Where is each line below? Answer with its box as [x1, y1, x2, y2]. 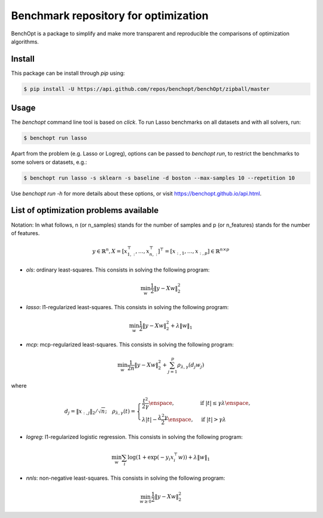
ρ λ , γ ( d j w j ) [177, 362, 205, 370]
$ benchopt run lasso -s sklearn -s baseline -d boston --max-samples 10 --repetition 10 [23, 174, 295, 181]
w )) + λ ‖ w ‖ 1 [178, 454, 211, 462]
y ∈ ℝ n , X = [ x [92, 247, 128, 254]
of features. [11, 229, 40, 236]
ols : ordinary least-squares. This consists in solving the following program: [26, 266, 210, 273]
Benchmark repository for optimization [11, 9, 209, 22]
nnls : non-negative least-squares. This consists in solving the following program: [26, 474, 226, 482]
